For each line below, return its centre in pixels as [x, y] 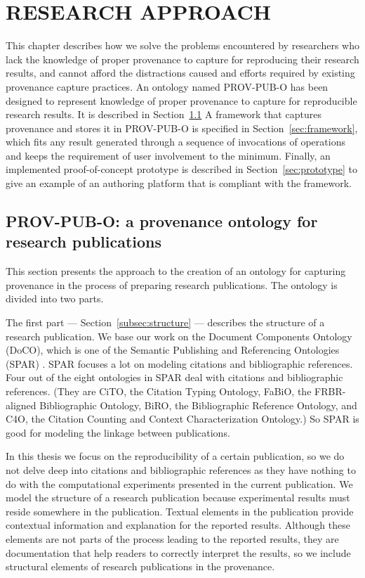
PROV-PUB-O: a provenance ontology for [162, 221]
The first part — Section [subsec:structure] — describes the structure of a [165, 322]
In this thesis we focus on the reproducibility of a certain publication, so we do [175, 456]
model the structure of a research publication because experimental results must [178, 497]
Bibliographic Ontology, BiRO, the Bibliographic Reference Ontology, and [198, 405]
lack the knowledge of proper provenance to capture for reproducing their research [182, 59]
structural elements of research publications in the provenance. [140, 566]
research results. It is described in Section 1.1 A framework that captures [164, 114]
